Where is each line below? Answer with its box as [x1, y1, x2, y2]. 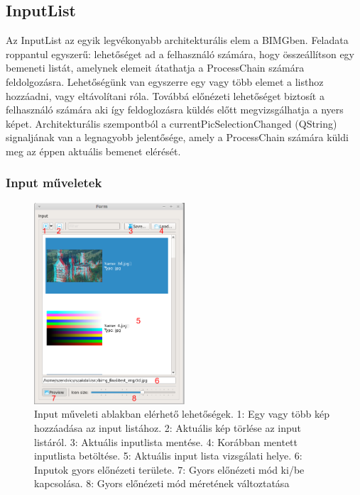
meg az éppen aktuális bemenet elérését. [6, 143, 181, 158]
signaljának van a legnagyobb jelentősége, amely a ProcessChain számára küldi [6, 130, 349, 145]
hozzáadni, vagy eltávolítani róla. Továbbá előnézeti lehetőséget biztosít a [6, 88, 324, 103]
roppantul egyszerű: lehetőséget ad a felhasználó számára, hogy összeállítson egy [6, 46, 355, 61]
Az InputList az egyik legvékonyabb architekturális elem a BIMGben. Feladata [6, 33, 349, 48]
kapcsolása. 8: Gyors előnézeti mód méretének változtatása [34, 476, 290, 491]
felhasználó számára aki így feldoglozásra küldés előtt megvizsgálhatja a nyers [6, 102, 344, 117]
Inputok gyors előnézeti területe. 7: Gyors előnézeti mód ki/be [34, 462, 305, 477]
